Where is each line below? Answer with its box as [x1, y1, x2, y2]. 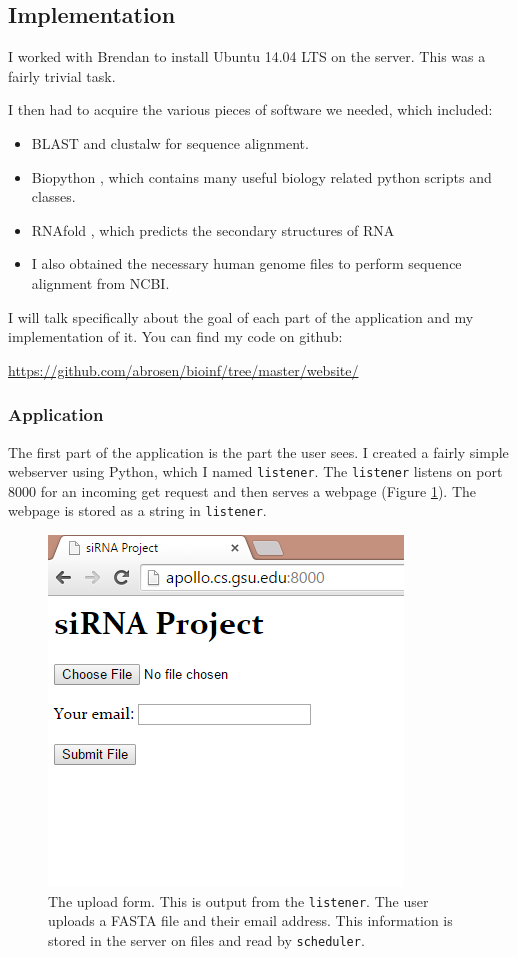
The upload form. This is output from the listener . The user [48, 890, 429, 911]
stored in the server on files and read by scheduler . [48, 929, 365, 950]
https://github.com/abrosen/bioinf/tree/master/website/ [8, 359, 359, 380]
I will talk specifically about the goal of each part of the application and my [8, 306, 474, 327]
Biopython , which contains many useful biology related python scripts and [31, 166, 492, 187]
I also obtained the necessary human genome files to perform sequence [31, 253, 462, 274]
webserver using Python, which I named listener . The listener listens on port [8, 461, 503, 482]
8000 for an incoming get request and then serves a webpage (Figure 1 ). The [8, 480, 476, 501]
